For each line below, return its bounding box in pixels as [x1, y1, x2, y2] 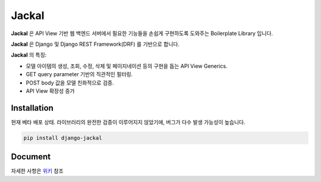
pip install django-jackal [23, 134, 102, 141]
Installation [11, 103, 53, 113]
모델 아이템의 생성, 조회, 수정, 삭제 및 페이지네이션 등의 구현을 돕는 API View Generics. [26, 62, 228, 70]
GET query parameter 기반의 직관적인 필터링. [26, 71, 133, 78]
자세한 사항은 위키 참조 [11, 167, 64, 175]
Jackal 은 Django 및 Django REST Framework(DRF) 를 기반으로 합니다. [11, 40, 180, 48]
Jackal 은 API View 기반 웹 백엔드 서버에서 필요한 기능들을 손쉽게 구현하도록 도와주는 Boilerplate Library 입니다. [11, 30, 273, 37]
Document [11, 152, 51, 162]
